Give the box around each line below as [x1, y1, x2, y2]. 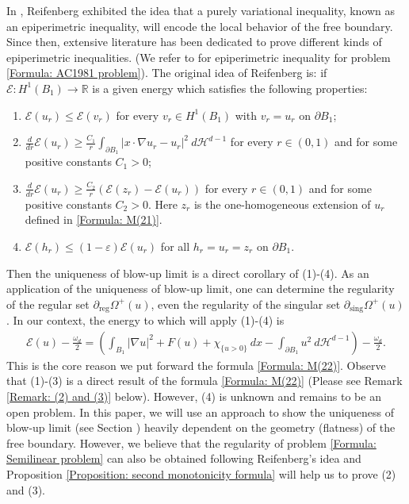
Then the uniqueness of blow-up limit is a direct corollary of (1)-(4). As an [6, 264, 369, 281]
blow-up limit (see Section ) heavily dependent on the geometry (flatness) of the [6, 419, 396, 436]
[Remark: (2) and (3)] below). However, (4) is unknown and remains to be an [6, 388, 381, 405]
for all [160, 237, 190, 254]
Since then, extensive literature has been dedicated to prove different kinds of [6, 33, 382, 50]
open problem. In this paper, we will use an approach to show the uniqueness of [6, 403, 394, 420]
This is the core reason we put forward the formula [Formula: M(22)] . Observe [6, 356, 386, 373]
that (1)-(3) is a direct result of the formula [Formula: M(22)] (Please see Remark [6, 372, 403, 389]
